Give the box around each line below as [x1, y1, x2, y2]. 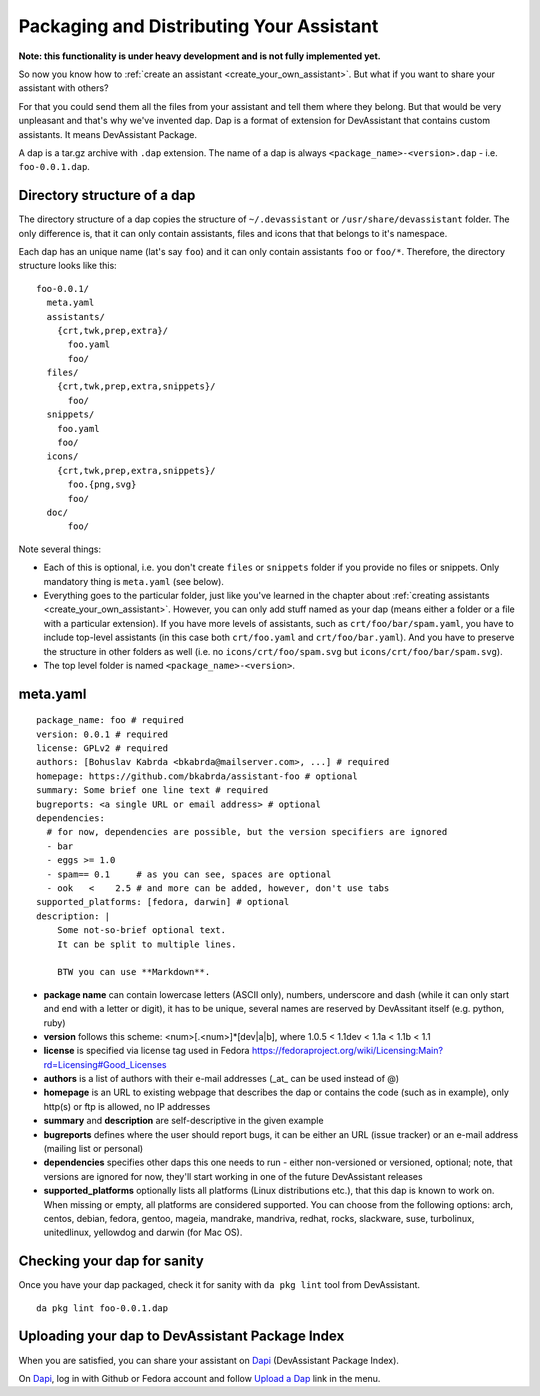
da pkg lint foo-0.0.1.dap [36, 1302, 169, 1314]
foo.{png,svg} [67, 479, 137, 490]
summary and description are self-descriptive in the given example [43, 1115, 324, 1127]
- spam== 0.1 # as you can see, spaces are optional [46, 868, 332, 880]
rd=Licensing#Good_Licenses [43, 1058, 167, 1070]
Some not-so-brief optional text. [56, 925, 227, 936]
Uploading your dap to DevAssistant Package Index [18, 1328, 345, 1345]
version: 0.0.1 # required [36, 728, 169, 740]
